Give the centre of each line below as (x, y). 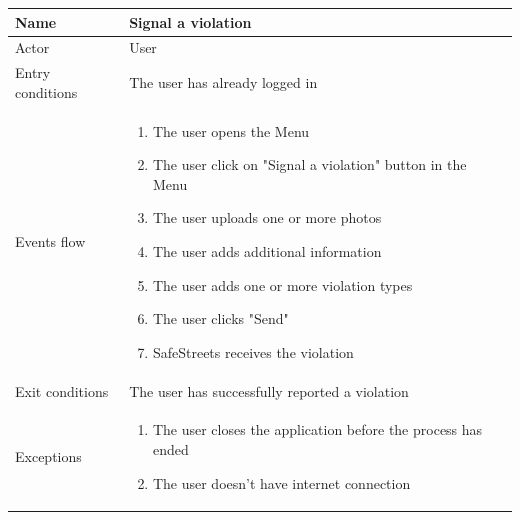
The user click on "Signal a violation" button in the (309, 164)
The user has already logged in (223, 81)
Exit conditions (62, 390)
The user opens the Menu (231, 130)
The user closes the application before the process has (317, 429)
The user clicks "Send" (220, 318)
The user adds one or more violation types (282, 284)
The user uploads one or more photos (267, 217)
